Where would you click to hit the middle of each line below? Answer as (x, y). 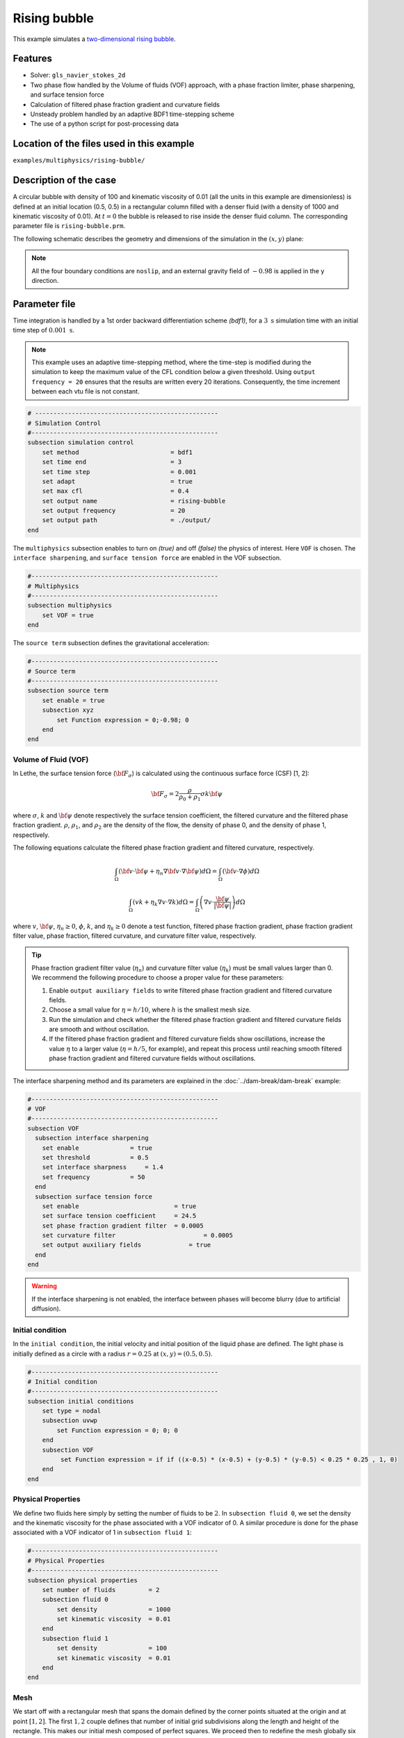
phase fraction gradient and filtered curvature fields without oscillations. (153, 1058)
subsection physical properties (83, 1580)
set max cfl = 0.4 (115, 491)
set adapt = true (117, 481)
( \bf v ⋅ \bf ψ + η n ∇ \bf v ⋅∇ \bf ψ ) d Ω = (168, 872)
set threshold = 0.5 (95, 1157)
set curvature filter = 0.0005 (137, 1235)
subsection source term (68, 691)
